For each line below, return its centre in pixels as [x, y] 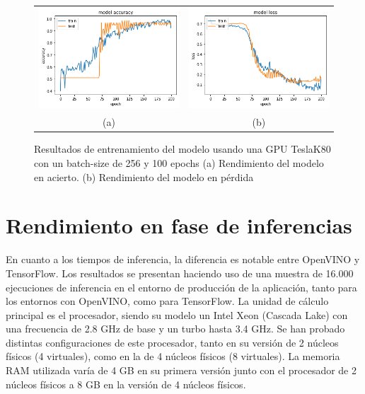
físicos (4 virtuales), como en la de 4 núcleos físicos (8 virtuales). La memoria [173, 356]
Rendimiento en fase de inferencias [179, 225]
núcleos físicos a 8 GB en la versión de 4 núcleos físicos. [126, 384]
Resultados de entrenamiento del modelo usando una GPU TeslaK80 [182, 149]
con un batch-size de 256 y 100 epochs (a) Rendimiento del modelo [179, 163]
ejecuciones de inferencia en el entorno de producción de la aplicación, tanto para [181, 287]
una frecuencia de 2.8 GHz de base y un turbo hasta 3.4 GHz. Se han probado [175, 329]
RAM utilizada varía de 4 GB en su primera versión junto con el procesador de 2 [181, 370]
